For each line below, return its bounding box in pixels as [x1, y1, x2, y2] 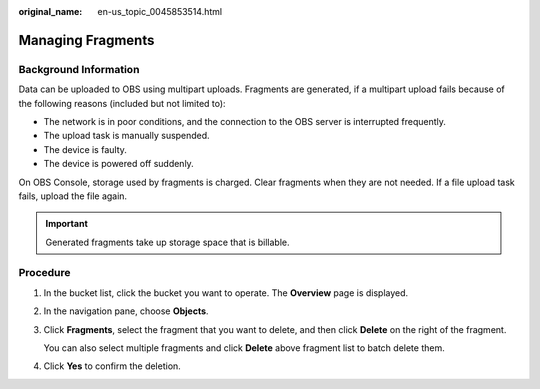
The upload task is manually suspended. [43, 130, 210, 142]
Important [45, 218, 89, 230]
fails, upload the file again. [18, 190, 128, 202]
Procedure [18, 266, 71, 280]
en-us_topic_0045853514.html [97, 6, 223, 17]
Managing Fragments [18, 31, 155, 49]
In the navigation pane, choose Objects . [43, 305, 209, 317]
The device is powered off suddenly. [43, 158, 194, 170]
